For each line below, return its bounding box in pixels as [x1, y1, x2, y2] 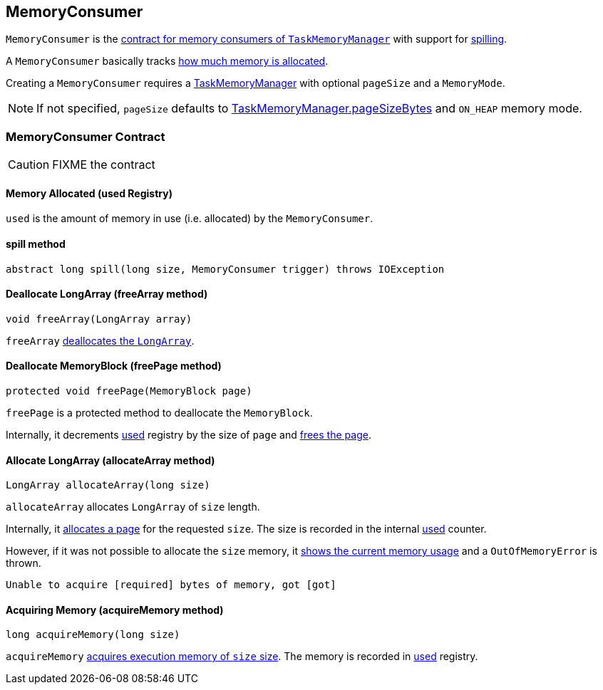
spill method [6, 238, 66, 250]
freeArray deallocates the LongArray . [6, 334, 195, 347]
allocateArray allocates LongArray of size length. [6, 501, 260, 513]
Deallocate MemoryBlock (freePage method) [6, 360, 222, 372]
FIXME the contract [52, 157, 155, 172]
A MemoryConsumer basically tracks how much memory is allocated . [6, 55, 329, 68]
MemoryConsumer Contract [6, 129, 165, 144]
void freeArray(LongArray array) [6, 313, 192, 325]
